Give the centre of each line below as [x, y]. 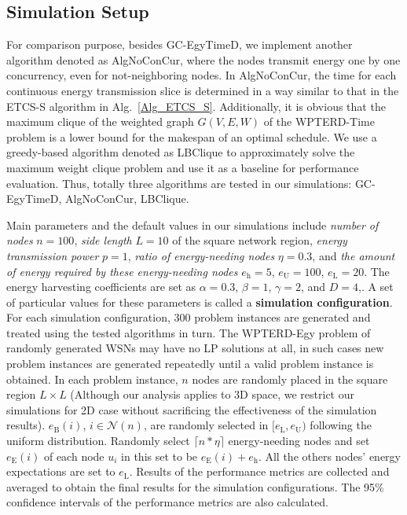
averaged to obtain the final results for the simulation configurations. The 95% [195, 486]
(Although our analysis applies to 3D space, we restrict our [212, 394]
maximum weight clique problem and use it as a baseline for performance [183, 167]
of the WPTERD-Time [319, 121]
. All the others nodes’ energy [329, 456]
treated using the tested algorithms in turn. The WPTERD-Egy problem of [189, 332]
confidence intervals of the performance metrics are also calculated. [167, 502]
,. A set [376, 287]
